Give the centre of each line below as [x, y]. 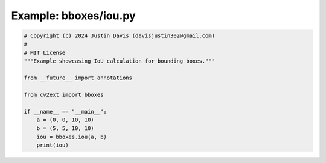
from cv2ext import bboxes [64, 94]
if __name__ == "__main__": [65, 112]
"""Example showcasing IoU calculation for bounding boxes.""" [120, 61]
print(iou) [53, 145]
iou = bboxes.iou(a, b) [72, 137]
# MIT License [45, 52]
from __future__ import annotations [78, 78]
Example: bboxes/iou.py [73, 16]
